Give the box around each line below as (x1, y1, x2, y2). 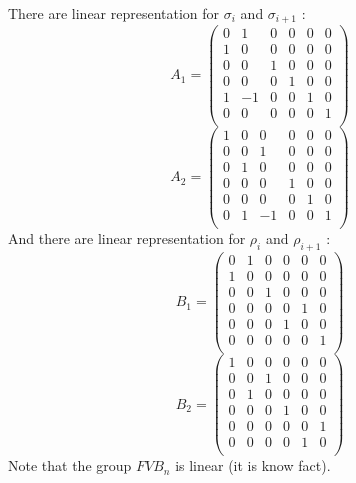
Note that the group (8, 455, 132, 476)
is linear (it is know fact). (175, 455, 331, 476)
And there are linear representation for (8, 228, 246, 249)
